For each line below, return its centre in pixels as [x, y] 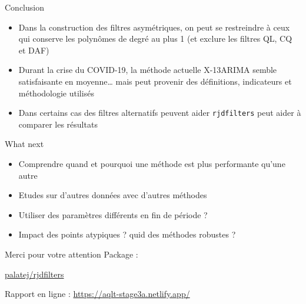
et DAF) [34, 50]
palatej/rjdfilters [34, 274]
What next [24, 144]
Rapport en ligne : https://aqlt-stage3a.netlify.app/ [97, 294]
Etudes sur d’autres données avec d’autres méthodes [113, 195]
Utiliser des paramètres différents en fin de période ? [113, 214]
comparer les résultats [58, 124]
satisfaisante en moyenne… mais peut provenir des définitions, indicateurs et [155, 81]
